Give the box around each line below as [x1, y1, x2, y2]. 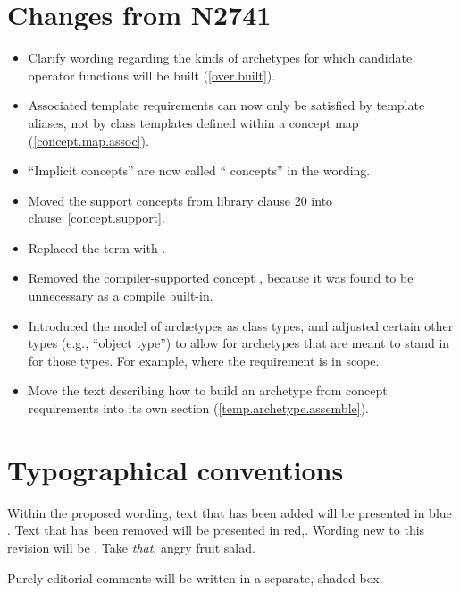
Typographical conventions [7, 451, 344, 487]
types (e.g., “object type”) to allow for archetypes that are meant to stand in [28, 334, 450, 352]
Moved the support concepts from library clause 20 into [28, 191, 333, 209]
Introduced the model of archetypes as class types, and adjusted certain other [28, 316, 454, 335]
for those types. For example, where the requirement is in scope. [28, 351, 380, 369]
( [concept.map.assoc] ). [28, 131, 149, 149]
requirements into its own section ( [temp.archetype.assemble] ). [28, 399, 370, 418]
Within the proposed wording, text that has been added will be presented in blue [7, 503, 452, 521]
